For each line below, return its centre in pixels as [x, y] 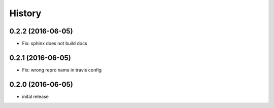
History [25, 13]
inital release [36, 96]
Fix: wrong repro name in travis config [62, 70]
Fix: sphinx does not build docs [55, 44]
